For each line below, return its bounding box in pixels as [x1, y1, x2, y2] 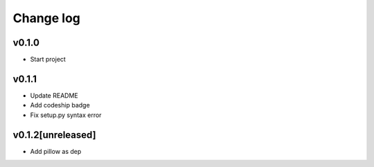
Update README [30, 91, 79, 100]
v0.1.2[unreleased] [12, 129, 96, 141]
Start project [30, 55, 66, 64]
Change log [12, 10, 81, 26]
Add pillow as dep [30, 147, 82, 155]
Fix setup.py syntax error [30, 111, 102, 119]
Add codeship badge [30, 101, 90, 109]
